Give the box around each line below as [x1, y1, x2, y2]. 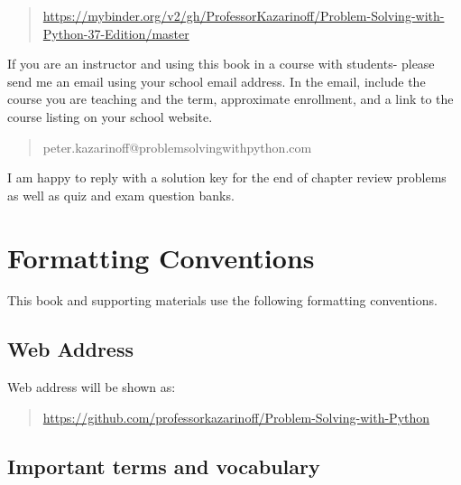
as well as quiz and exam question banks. [7, 185, 235, 204]
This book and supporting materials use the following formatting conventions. [7, 291, 438, 310]
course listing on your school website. [7, 107, 213, 126]
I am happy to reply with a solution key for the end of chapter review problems [7, 168, 447, 187]
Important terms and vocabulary [7, 452, 320, 480]
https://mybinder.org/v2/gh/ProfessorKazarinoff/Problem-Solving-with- [42, 6, 445, 24]
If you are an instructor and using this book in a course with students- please [7, 54, 435, 73]
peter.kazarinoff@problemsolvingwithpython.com [42, 137, 312, 156]
